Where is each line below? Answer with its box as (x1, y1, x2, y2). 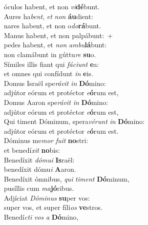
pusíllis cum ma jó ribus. (4, 183, 74, 193)
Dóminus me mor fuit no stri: (4, 135, 88, 145)
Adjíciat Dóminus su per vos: (4, 192, 90, 203)
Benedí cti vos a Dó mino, (4, 212, 79, 222)
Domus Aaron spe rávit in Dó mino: (4, 97, 108, 107)
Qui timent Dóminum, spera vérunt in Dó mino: (4, 116, 145, 126)
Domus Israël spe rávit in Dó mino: (4, 78, 106, 88)
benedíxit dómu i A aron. (4, 164, 76, 174)
